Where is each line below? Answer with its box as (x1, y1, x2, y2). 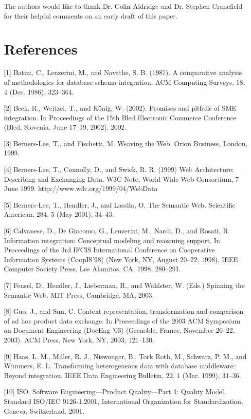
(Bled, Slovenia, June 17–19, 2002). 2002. (4, 122, 126, 132)
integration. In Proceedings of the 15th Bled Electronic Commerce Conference (4, 112, 236, 122)
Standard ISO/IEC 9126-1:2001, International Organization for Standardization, (4, 396, 243, 406)
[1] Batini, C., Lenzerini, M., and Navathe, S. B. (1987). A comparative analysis (4, 67, 242, 77)
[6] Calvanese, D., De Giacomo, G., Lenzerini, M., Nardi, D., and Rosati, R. (4, 226, 230, 236)
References (4, 39, 78, 59)
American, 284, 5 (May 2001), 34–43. (4, 209, 114, 219)
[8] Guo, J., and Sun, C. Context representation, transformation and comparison (4, 306, 244, 316)
